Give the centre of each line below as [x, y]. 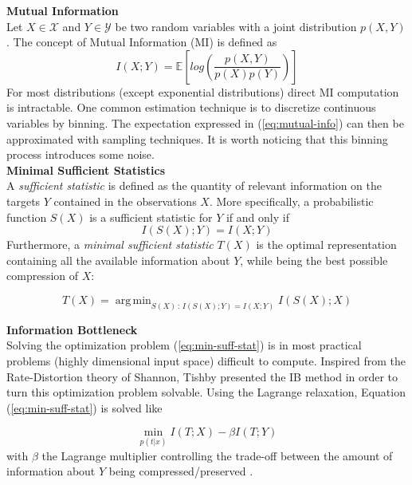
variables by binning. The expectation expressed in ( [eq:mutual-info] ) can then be [205, 122]
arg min [133, 300]
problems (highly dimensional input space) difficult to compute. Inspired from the [206, 360]
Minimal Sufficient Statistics [86, 170]
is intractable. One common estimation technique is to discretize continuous [191, 107]
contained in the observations [125, 201]
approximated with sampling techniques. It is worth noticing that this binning [197, 138]
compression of [43, 276]
